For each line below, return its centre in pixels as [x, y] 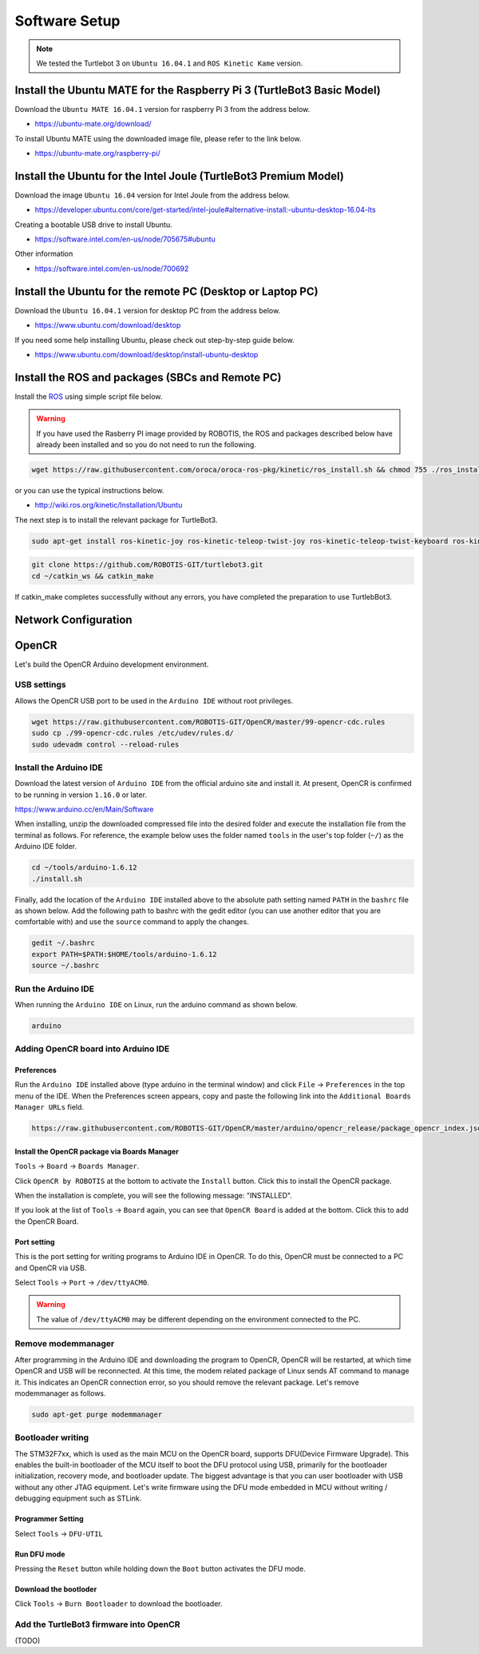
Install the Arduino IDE [59, 767]
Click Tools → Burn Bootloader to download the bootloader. [119, 1604]
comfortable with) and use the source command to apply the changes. [132, 922]
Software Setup [67, 21]
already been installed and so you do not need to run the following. [146, 444]
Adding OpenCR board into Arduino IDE [92, 1049]
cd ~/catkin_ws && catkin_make [93, 576]
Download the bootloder [56, 1589]
